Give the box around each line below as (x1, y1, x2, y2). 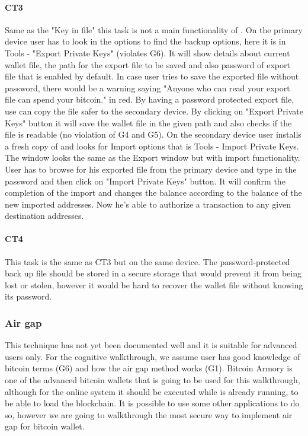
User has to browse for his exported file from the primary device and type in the (5, 163, 297, 175)
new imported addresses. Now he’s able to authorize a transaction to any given (5, 198, 291, 210)
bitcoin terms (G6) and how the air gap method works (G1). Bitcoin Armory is (5, 362, 293, 374)
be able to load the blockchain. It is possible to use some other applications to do (5, 397, 300, 409)
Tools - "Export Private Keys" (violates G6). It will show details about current (5, 46, 290, 59)
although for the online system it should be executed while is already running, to (5, 385, 299, 397)
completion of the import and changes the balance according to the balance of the (5, 186, 302, 199)
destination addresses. (5, 209, 84, 222)
